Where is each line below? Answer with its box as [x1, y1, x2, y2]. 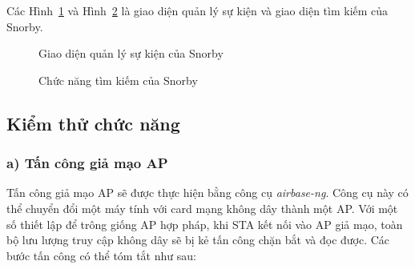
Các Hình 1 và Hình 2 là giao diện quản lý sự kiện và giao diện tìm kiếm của [6, 2, 389, 18]
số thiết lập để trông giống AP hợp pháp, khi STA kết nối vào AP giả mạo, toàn [6, 215, 403, 232]
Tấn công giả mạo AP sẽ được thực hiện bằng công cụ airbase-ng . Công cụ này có [6, 184, 409, 201]
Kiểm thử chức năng [6, 110, 180, 135]
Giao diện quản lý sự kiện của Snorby [38, 45, 224, 62]
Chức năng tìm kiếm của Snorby [38, 71, 198, 88]
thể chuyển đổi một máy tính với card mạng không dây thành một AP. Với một [6, 199, 398, 216]
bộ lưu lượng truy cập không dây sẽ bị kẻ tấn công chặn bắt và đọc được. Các [6, 231, 390, 248]
